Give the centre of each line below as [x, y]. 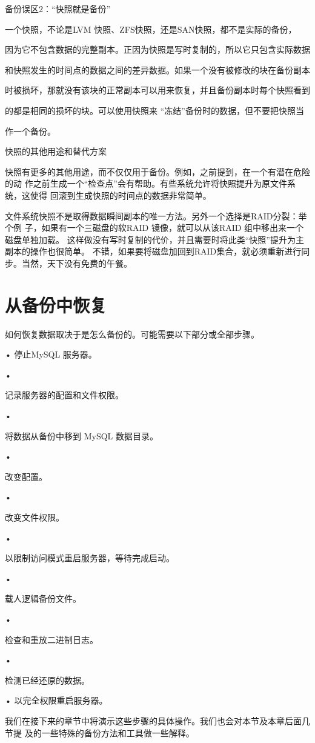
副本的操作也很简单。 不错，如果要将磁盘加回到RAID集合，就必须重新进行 [153, 251]
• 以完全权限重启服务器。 [56, 700]
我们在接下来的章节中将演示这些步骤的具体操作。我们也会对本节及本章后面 [153, 720]
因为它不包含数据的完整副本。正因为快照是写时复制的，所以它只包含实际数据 [157, 49]
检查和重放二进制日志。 [51, 639]
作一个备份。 [30, 131]
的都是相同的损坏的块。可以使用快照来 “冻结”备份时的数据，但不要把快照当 [154, 110]
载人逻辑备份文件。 [43, 598]
